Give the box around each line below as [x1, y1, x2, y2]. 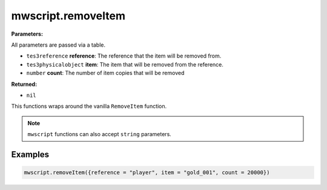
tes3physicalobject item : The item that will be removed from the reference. [26, 61, 224, 68]
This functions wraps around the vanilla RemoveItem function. [11, 103, 167, 110]
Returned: [11, 80, 38, 88]
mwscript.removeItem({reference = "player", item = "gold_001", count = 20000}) [24, 169, 270, 176]
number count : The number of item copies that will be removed [26, 70, 185, 77]
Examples [11, 149, 50, 160]
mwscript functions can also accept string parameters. [27, 131, 172, 138]
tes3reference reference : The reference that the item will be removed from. [26, 52, 222, 60]
